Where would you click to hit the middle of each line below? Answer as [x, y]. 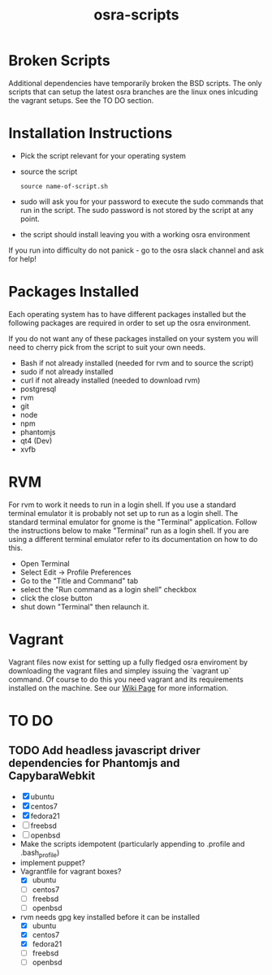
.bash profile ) [40, 853]
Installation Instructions [91, 134]
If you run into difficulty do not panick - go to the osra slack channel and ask [136, 250]
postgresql [38, 388]
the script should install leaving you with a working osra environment [135, 234]
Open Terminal [45, 563]
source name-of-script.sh [64, 186]
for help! [22, 258]
